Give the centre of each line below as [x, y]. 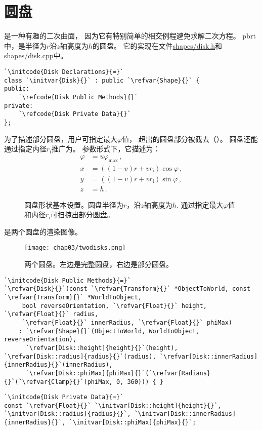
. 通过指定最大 [200, 204]
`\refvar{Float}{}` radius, [51, 314]
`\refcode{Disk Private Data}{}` [75, 114]
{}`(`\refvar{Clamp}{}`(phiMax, [58, 382]
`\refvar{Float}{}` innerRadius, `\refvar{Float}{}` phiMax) [127, 322]
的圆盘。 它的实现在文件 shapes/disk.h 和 [157, 45]
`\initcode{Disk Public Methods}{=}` [68, 280]
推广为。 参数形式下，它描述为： [106, 149]
